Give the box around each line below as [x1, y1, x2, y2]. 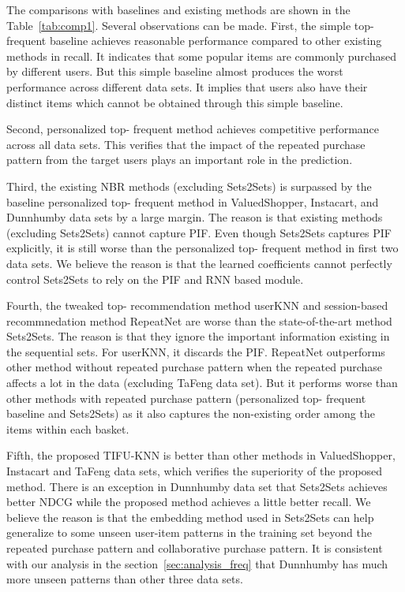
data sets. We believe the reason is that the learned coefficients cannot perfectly [6, 255, 392, 271]
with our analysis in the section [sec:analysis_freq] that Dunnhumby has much [6, 555, 388, 572]
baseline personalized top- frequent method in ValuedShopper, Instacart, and [6, 193, 379, 210]
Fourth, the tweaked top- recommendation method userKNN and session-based [6, 297, 388, 314]
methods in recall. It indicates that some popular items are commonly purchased [6, 47, 397, 64]
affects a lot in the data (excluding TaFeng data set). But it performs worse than [6, 374, 398, 391]
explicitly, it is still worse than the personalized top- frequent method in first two [6, 240, 399, 256]
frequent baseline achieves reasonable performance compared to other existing [6, 32, 382, 49]
